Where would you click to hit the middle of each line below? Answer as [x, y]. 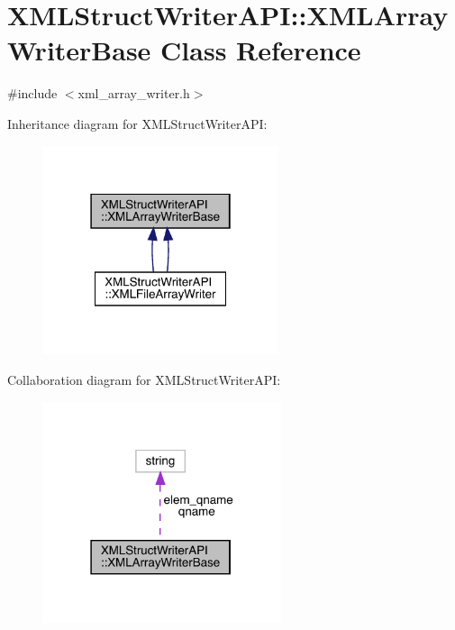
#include [32, 93]
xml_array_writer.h [134, 93]
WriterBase [79, 50]
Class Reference [261, 50]
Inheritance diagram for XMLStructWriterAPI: [137, 123]
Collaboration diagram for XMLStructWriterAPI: [144, 379]
